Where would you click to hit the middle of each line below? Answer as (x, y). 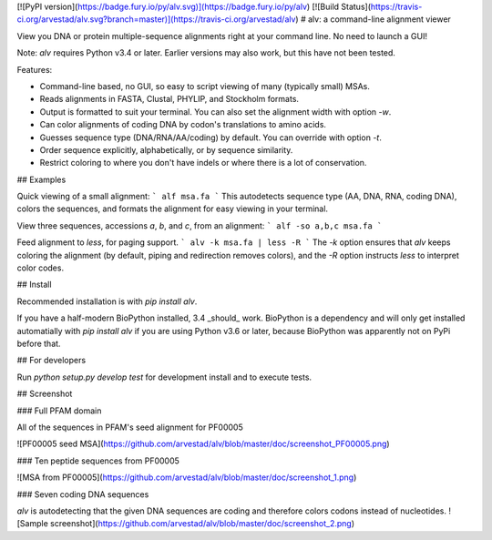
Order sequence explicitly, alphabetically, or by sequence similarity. (166, 149)
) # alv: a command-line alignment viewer (373, 19)
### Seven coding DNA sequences (83, 494)
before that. (39, 343)
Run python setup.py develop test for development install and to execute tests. (164, 377)
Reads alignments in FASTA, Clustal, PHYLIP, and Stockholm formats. (169, 99)
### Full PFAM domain (59, 411)
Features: (35, 69)
